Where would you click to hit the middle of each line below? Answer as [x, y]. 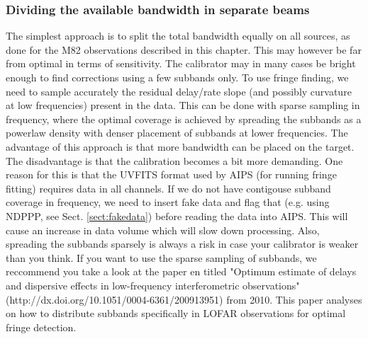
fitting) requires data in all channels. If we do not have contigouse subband [168, 188]
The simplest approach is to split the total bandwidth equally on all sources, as [178, 36]
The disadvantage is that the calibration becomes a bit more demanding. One [174, 160]
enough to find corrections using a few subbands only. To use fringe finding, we [177, 77]
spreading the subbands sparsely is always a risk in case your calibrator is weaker [182, 244]
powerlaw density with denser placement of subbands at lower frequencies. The [177, 133]
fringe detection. [41, 327]
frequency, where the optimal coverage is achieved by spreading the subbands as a [184, 119]
